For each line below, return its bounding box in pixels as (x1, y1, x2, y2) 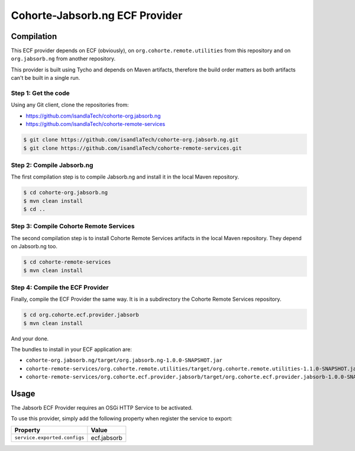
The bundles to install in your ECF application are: (11, 346, 133, 353)
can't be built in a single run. (11, 74, 80, 82)
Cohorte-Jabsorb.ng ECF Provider (11, 9, 183, 22)
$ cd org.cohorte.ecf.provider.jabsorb (23, 312, 139, 319)
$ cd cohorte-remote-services (23, 259, 111, 265)
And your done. (11, 335, 49, 342)
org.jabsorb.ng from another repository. (11, 55, 116, 62)
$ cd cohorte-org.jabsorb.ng (23, 189, 108, 196)
